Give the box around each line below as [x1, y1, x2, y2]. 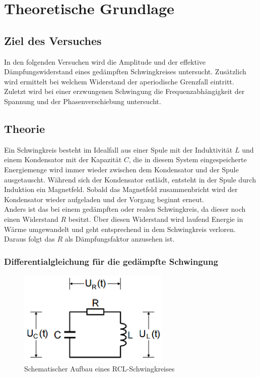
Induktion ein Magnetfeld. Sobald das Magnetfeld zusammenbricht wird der [4, 184, 238, 195]
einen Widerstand [4, 213, 58, 224]
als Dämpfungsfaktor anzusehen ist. [64, 233, 175, 244]
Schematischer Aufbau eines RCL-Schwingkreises [24, 363, 175, 373]
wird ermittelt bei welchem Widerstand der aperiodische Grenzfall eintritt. [4, 76, 234, 86]
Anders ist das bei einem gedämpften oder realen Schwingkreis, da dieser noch [4, 204, 246, 214]
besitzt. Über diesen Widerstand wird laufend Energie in [68, 213, 243, 224]
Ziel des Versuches [4, 32, 102, 48]
